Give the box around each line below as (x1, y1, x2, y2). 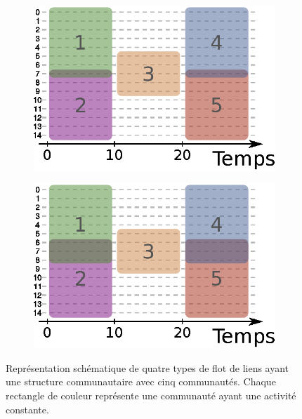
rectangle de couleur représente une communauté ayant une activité (6, 387, 296, 402)
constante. (6, 401, 49, 416)
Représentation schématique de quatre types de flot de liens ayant (6, 360, 289, 375)
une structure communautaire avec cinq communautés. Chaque (6, 374, 276, 389)
